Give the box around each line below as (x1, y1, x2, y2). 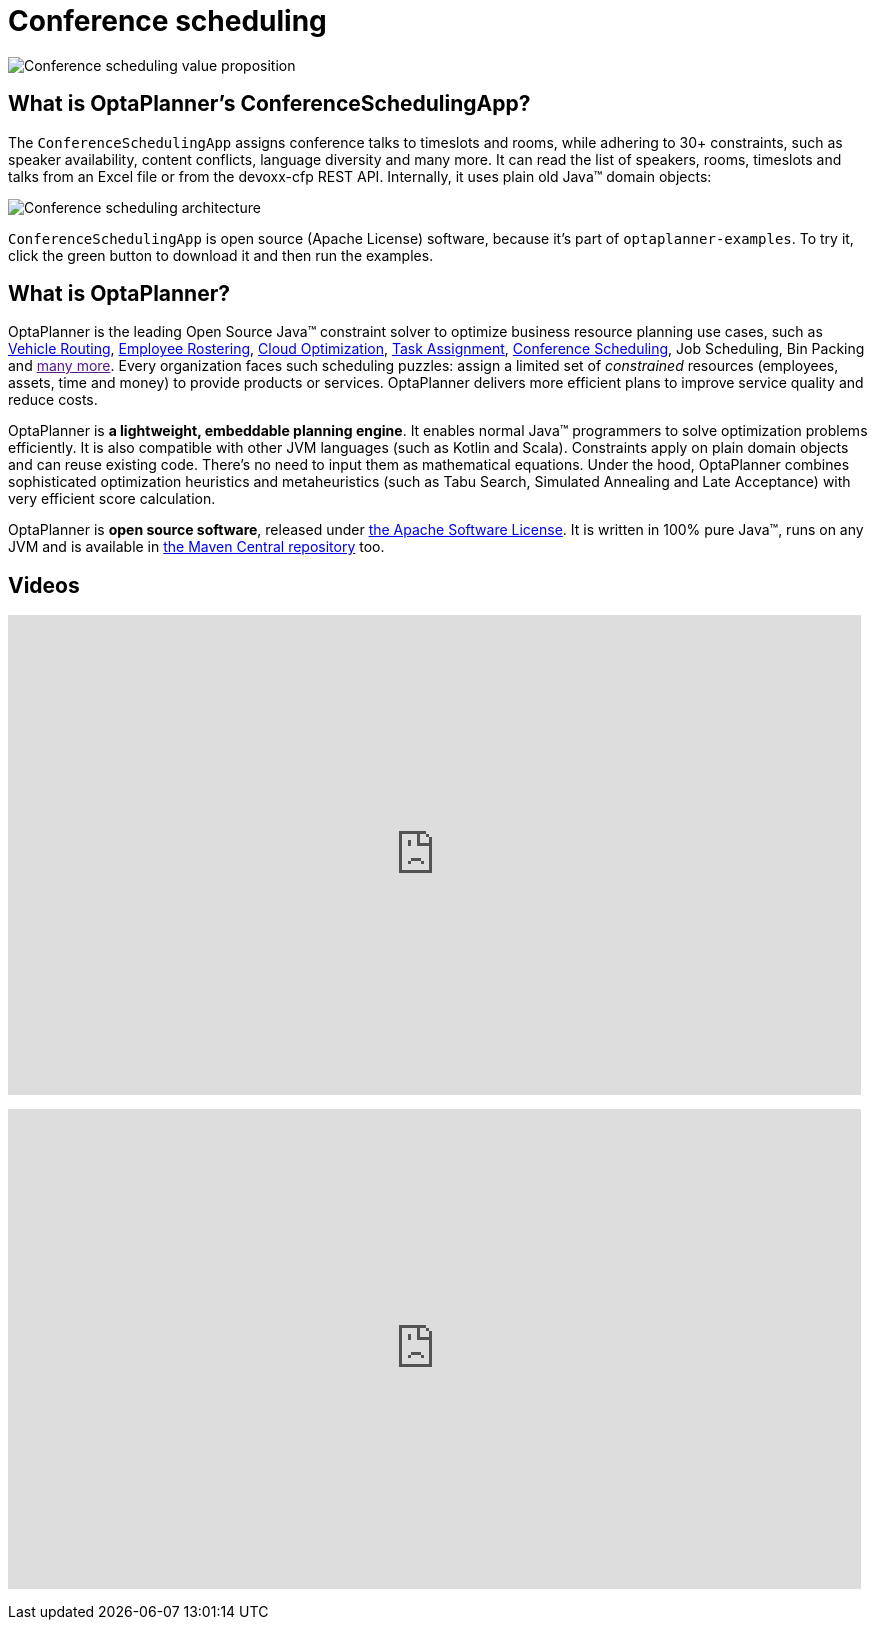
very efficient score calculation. (8, 490, 216, 508)
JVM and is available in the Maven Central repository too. (8, 538, 385, 556)
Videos (8, 572, 80, 598)
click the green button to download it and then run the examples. (8, 246, 434, 264)
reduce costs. (8, 391, 98, 409)
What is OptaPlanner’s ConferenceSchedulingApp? (8, 91, 531, 117)
